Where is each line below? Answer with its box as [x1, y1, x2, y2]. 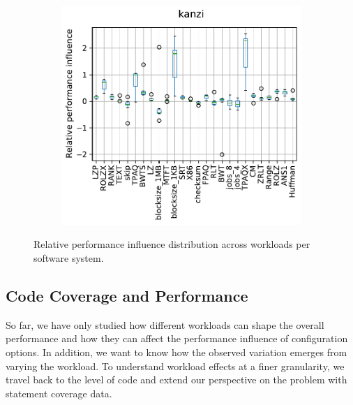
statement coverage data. [6, 385, 112, 400]
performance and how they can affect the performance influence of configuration [6, 331, 348, 346]
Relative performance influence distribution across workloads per [33, 237, 310, 251]
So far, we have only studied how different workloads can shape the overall [6, 317, 324, 332]
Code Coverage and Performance [6, 284, 248, 306]
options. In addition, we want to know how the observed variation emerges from [6, 344, 347, 359]
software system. [33, 250, 104, 265]
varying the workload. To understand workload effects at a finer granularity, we [6, 358, 345, 373]
